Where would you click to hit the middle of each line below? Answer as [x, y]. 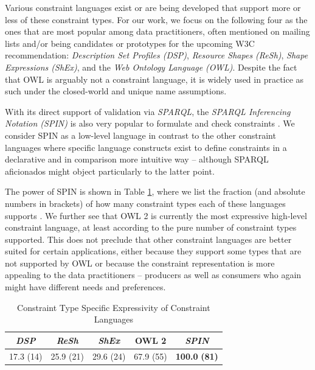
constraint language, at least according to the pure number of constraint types [151, 227]
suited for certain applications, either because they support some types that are [153, 251]
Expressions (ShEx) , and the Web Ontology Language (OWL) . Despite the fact [151, 67]
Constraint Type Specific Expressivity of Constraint [114, 307]
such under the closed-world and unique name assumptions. [116, 91]
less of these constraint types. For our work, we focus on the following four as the [156, 19]
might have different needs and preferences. [85, 287]
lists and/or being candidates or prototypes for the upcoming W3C [130, 43]
